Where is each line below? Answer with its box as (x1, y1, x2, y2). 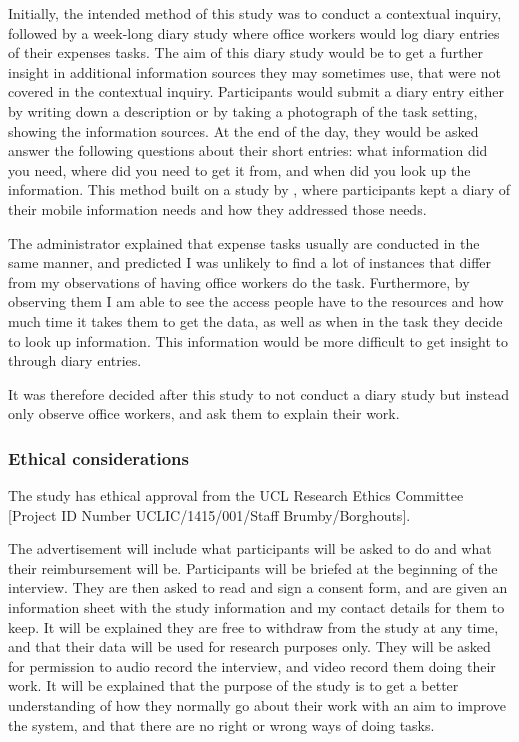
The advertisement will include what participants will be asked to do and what (8, 538, 492, 559)
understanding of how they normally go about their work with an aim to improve (8, 695, 507, 716)
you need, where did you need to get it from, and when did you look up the (8, 159, 471, 180)
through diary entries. (8, 350, 142, 371)
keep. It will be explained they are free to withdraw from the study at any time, (8, 616, 499, 637)
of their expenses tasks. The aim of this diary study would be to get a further (8, 42, 484, 63)
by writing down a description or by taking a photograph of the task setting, (8, 100, 478, 121)
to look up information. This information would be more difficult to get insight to (8, 330, 509, 351)
